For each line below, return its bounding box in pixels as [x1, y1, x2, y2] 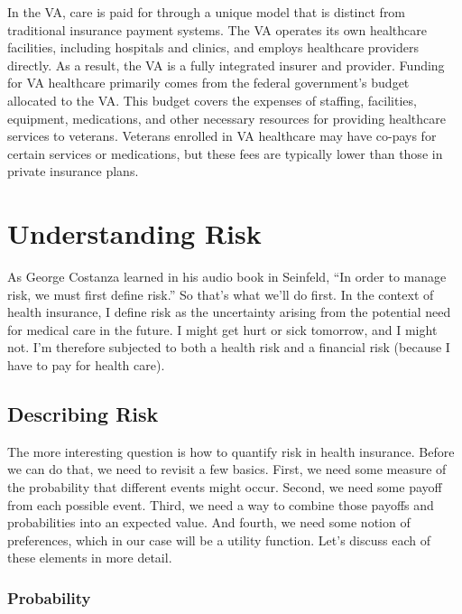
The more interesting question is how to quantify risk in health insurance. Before [7, 442, 455, 460]
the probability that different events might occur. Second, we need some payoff [7, 478, 442, 497]
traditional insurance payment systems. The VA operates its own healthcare [7, 20, 427, 39]
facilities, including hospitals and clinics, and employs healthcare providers [7, 38, 420, 57]
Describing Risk [7, 400, 159, 428]
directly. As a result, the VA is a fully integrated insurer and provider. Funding [7, 55, 445, 74]
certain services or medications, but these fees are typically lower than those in [7, 144, 443, 163]
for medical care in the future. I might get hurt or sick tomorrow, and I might [7, 320, 438, 339]
